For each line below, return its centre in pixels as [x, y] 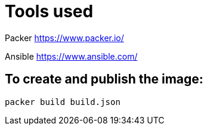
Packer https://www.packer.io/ [64, 38]
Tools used [49, 11]
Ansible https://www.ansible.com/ [71, 56]
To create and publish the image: [104, 79]
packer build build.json [63, 102]
